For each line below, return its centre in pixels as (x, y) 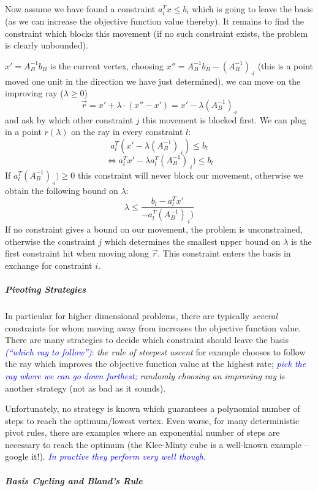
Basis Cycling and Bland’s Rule (74, 480)
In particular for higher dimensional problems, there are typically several (141, 315)
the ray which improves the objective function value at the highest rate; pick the (156, 364)
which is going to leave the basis (252, 9)
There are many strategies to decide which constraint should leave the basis (147, 340)
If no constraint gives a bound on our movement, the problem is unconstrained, (154, 229)
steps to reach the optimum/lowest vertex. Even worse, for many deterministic (152, 420)
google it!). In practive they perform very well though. (106, 456)
